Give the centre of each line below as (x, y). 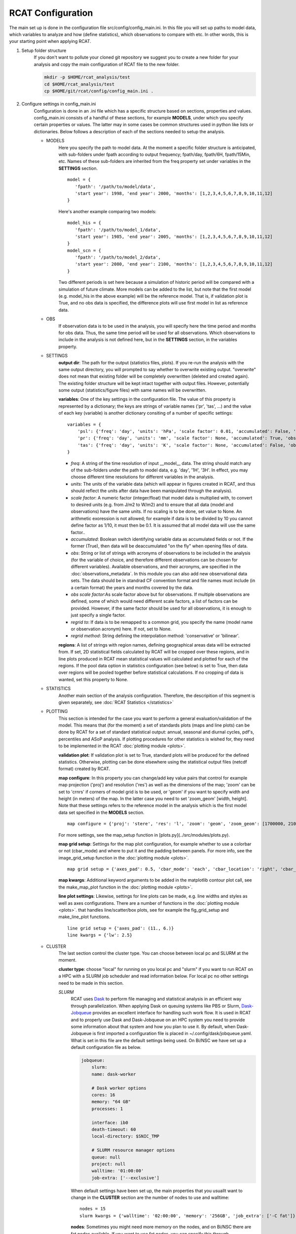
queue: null (106, 1157)
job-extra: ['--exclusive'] (126, 1178)
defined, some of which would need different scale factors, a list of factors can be (154, 601)
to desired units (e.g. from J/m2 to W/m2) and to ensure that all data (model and (152, 504)
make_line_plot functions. (84, 917)
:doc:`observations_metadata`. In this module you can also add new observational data (159, 574)
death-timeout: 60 (114, 1129)
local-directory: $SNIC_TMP (126, 1136)
